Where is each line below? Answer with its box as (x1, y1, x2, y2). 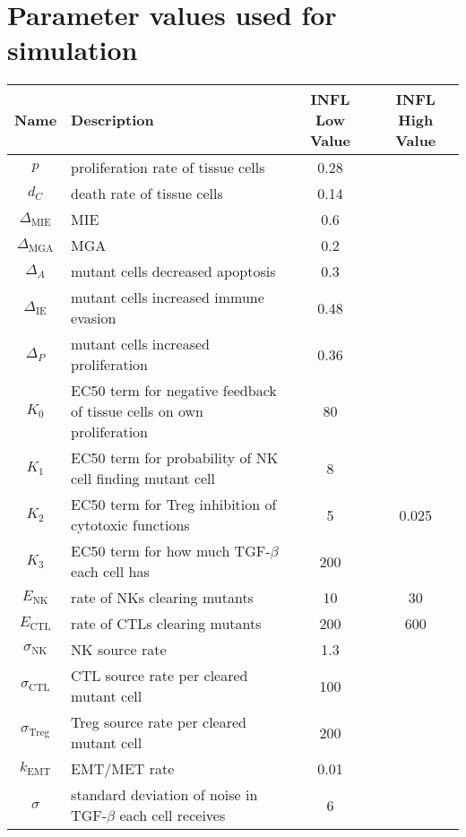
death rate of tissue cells (71, 183, 223, 204)
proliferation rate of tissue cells (71, 157, 265, 178)
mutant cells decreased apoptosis (71, 261, 276, 282)
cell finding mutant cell (71, 468, 216, 489)
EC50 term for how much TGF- (71, 540, 271, 562)
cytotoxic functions (71, 514, 190, 536)
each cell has (71, 561, 150, 582)
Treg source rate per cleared (71, 712, 246, 733)
